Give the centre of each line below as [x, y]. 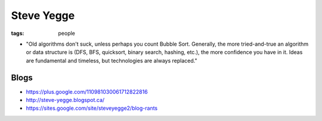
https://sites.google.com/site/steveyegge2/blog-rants [92, 108]
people [67, 33]
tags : [18, 33]
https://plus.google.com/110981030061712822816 [87, 91]
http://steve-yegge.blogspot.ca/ [65, 100]
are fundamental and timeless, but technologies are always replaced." [112, 60]
